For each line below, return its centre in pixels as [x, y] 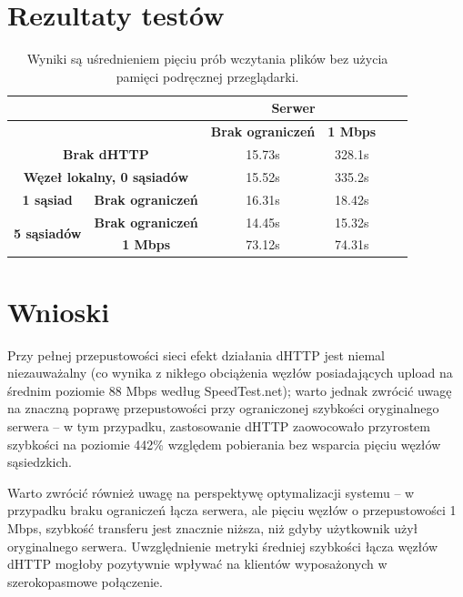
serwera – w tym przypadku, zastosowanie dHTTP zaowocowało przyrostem [219, 425]
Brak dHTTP [106, 154]
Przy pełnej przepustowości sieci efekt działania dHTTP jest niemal [196, 354]
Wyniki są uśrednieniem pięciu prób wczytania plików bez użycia [207, 59]
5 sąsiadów [48, 233]
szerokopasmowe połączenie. [85, 581]
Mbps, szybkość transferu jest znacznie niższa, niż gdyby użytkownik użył [213, 527]
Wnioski [59, 311]
